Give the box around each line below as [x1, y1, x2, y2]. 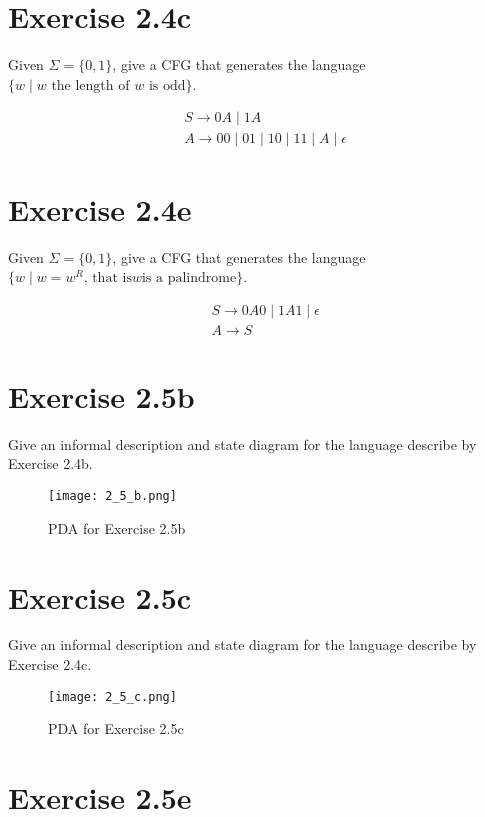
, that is [83, 271, 132, 286]
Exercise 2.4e [8, 188, 192, 229]
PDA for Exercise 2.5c [48, 718, 184, 739]
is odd [148, 78, 186, 93]
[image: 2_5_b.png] [48, 489, 177, 504]
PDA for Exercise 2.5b [48, 517, 186, 538]
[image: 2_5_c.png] [48, 689, 177, 704]
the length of [51, 78, 130, 93]
